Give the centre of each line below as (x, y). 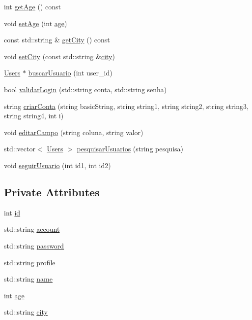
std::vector (20, 149)
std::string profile (30, 262)
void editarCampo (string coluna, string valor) (74, 132)
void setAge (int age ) (36, 23)
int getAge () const (32, 6)
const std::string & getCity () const (57, 40)
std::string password (34, 245)
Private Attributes (52, 192)
